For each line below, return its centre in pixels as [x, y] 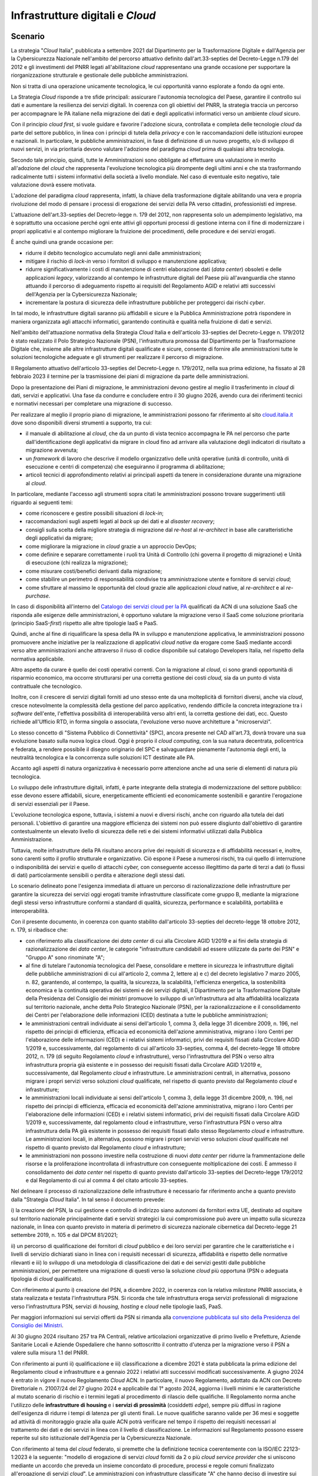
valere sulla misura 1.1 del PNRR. [50, 1353]
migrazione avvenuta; [52, 450]
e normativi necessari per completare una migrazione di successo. [92, 404]
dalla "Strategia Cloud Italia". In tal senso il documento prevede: [88, 1199]
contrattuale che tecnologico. [47, 686]
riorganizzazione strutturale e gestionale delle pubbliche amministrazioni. [100, 75]
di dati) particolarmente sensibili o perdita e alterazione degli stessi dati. [98, 875]
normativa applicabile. [38, 659]
